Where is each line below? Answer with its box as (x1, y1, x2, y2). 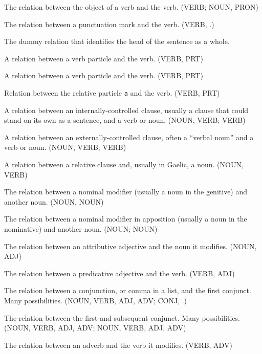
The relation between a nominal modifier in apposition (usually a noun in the (4, 213, 247, 224)
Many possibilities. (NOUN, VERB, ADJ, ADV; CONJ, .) (4, 295, 187, 305)
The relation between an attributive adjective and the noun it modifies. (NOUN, (4, 240, 257, 251)
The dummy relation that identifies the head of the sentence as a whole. (4, 36, 230, 47)
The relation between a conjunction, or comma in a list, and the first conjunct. (4, 285, 251, 296)
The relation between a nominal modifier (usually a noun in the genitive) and (4, 186, 248, 197)
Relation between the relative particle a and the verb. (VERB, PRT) (4, 87, 220, 98)
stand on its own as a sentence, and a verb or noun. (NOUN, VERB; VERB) (4, 115, 246, 125)
